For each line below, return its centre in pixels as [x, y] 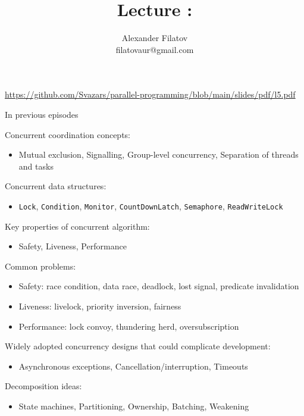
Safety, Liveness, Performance [73, 246]
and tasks [36, 166]
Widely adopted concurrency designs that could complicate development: [138, 346]
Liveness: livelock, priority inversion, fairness [100, 306]
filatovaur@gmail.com [155, 49]
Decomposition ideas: [43, 386]
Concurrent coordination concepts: [68, 134]
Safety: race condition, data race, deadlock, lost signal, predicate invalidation [159, 286]
